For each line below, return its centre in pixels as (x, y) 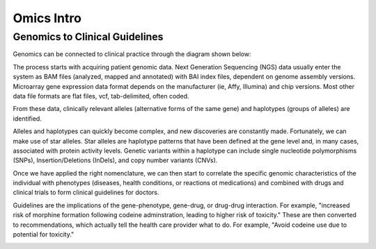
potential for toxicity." (44, 234)
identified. (27, 119)
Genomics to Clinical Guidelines (88, 37)
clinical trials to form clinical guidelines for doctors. (86, 192)
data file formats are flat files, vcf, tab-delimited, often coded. (101, 96)
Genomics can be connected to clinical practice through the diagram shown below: (132, 54)
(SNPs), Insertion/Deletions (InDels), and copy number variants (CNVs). (115, 160)
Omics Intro (47, 18)
